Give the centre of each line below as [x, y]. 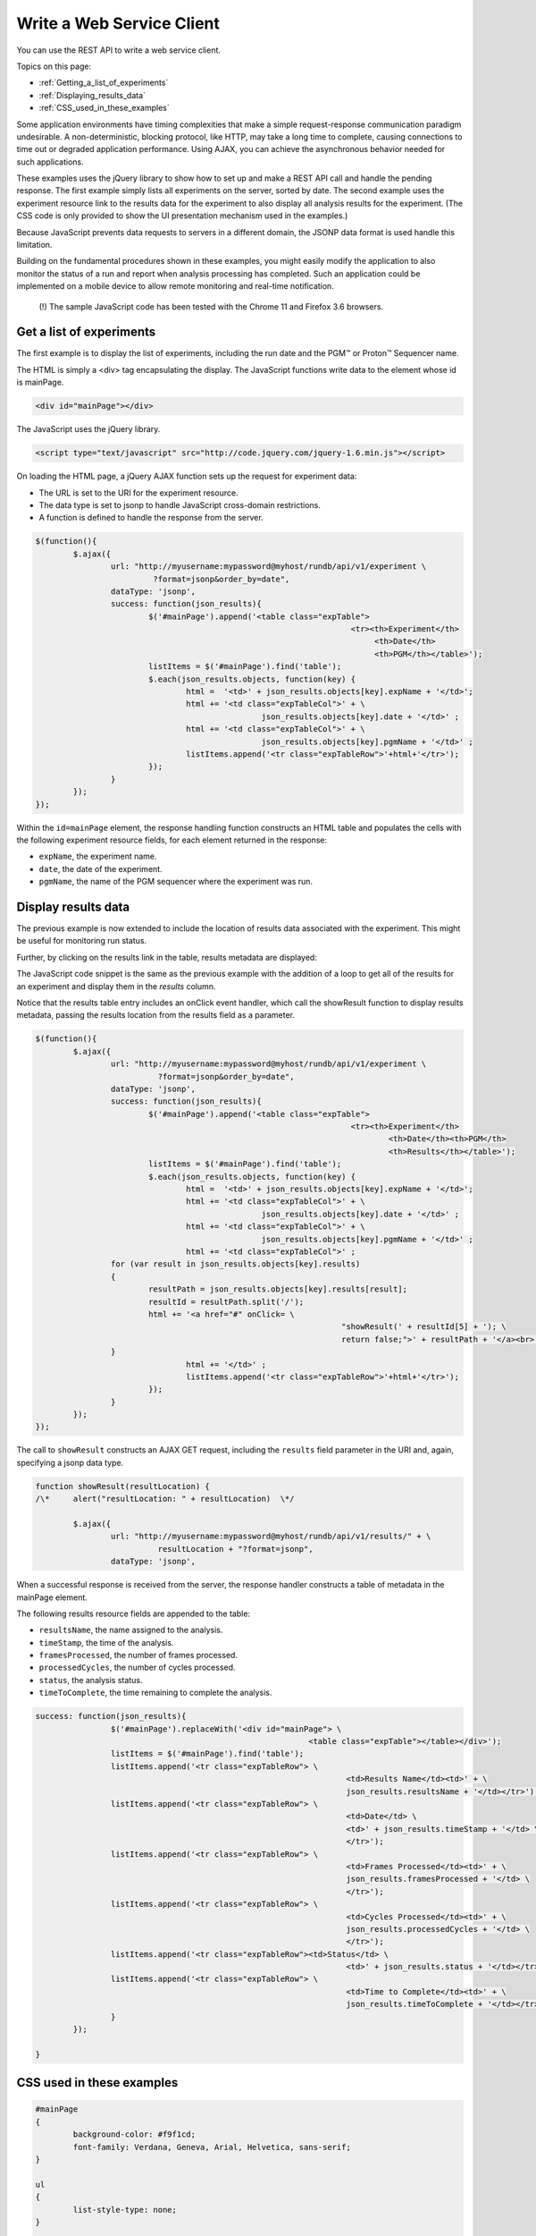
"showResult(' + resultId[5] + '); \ [423, 1327]
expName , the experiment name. [98, 856]
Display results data [73, 906]
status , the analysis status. [91, 1680]
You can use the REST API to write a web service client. [119, 50]
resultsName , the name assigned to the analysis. [131, 1630]
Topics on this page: [54, 66]
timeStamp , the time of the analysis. [106, 1642]
